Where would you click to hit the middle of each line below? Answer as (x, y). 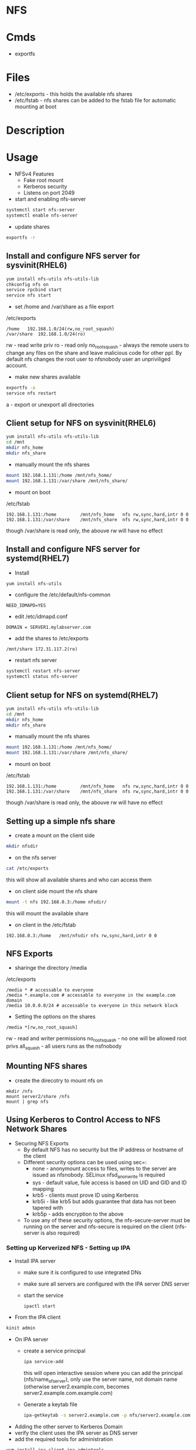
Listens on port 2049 (49, 193)
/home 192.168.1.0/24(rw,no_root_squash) (61, 329)
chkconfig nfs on (27, 285)
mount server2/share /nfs (38, 1096)
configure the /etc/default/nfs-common (63, 595)
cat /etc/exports (27, 868)
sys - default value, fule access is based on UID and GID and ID (110, 1182)
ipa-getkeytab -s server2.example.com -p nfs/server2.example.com (107, 1415)
